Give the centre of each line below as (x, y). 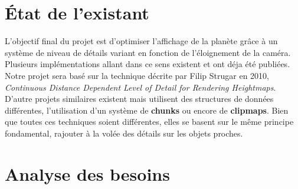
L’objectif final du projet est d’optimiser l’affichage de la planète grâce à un (141, 41)
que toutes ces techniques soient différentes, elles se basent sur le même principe (149, 122)
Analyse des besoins (87, 173)
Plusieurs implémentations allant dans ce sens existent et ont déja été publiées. (148, 64)
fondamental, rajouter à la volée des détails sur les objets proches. (124, 133)
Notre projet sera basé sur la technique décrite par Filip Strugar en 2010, (137, 75)
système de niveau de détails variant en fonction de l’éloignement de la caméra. (148, 52)
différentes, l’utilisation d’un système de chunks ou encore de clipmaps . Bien (147, 110)
